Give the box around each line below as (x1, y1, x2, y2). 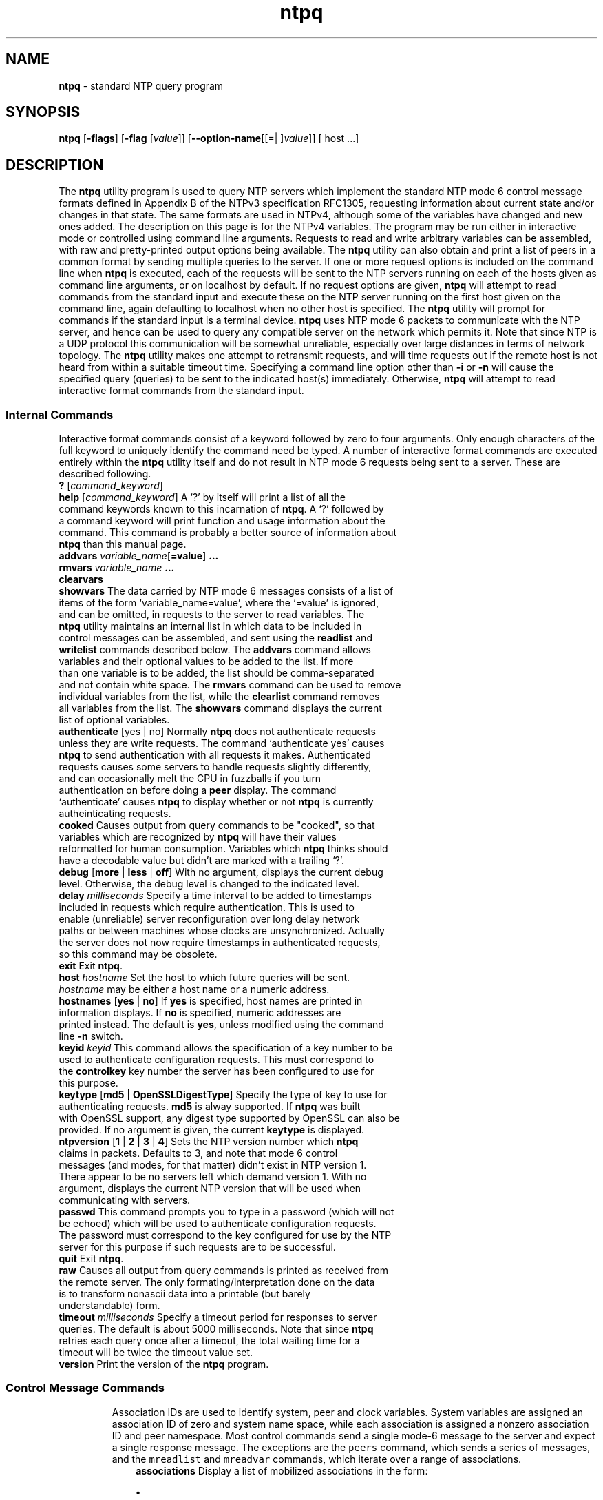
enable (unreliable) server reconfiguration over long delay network (59, 913, 360, 925)
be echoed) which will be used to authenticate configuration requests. (59, 1218, 377, 1230)
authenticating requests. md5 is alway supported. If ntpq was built (59, 1100, 361, 1113)
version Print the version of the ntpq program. (59, 1358, 269, 1370)
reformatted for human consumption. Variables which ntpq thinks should (59, 843, 388, 855)
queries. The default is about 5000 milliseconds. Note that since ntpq (59, 1323, 374, 1335)
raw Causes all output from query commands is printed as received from (59, 1264, 388, 1277)
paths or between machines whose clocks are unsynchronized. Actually (59, 925, 385, 937)
